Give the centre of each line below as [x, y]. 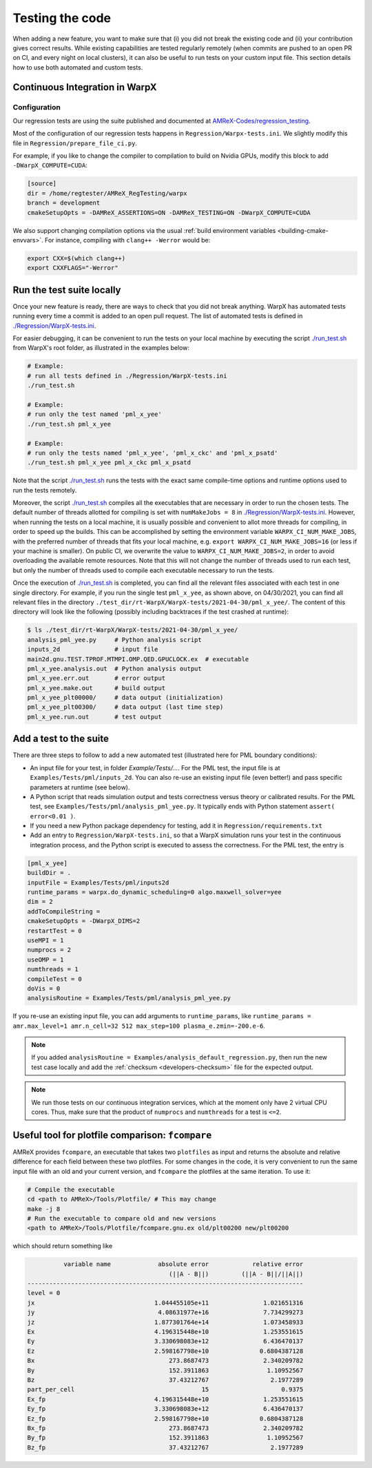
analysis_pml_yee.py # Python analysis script [115, 640]
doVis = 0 [44, 988]
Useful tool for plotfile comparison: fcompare [112, 1135]
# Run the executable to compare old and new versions [122, 1218]
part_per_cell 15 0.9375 [165, 1389]
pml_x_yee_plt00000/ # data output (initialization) [125, 698]
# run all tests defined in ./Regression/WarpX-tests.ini [127, 376]
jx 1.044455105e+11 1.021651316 [165, 1303]
